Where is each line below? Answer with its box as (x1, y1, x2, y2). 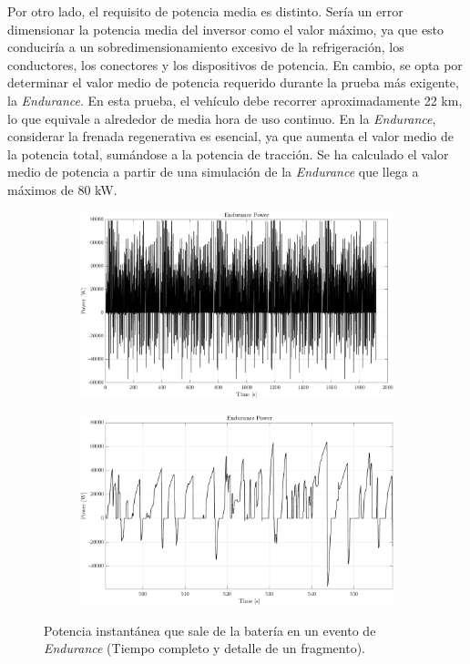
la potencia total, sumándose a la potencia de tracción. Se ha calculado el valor (7, 144, 449, 163)
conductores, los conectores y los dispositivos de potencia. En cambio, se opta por (7, 55, 463, 74)
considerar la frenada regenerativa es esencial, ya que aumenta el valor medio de (7, 127, 455, 146)
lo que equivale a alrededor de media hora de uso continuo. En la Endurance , (7, 108, 436, 128)
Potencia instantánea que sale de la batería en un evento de (44, 620, 376, 639)
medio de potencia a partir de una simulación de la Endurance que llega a (7, 162, 419, 181)
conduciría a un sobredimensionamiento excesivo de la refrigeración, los (7, 37, 404, 56)
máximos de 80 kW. (7, 179, 117, 199)
